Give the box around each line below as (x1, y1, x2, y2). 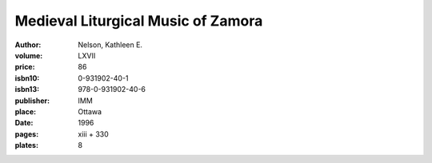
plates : (14, 141, 39, 150)
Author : (14, 40, 42, 50)
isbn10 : (14, 73, 40, 83)
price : (14, 62, 35, 72)
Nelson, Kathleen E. (78, 40, 143, 50)
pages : (14, 129, 39, 139)
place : (14, 106, 37, 116)
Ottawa (78, 106, 102, 116)
